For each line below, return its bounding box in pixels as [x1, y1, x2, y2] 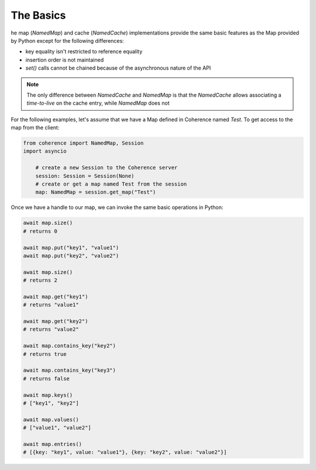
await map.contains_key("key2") [23, 342, 116, 349]
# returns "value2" [23, 326, 79, 333]
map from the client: [11, 124, 60, 131]
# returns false [23, 375, 70, 382]
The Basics [11, 9, 66, 22]
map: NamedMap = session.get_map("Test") [35, 189, 156, 195]
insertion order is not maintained [25, 56, 104, 63]
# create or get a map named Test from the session [35, 181, 187, 187]
